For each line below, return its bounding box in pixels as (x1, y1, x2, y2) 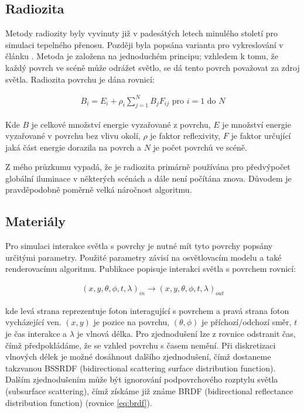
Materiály (5, 212, 66, 230)
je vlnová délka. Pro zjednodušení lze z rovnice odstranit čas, (77, 327, 296, 340)
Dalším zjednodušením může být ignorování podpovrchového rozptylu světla (5, 373, 278, 385)
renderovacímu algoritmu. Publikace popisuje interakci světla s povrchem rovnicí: (5, 262, 296, 275)
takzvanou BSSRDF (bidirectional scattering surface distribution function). (5, 361, 276, 374)
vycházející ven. (5, 316, 62, 328)
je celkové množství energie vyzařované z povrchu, (31, 118, 211, 130)
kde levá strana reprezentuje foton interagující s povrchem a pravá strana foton (5, 304, 289, 316)
